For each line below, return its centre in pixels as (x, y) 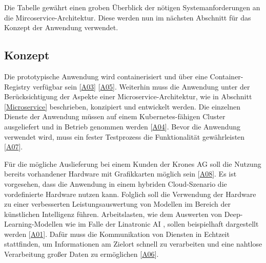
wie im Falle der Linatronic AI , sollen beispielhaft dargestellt (162, 224)
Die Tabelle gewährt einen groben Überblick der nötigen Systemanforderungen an (132, 7)
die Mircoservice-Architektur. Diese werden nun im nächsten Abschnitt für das (128, 17)
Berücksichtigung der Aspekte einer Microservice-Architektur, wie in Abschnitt (128, 96)
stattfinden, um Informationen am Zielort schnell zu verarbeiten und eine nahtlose (133, 244)
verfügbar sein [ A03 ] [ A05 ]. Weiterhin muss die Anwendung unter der (141, 86)
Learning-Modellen (34, 224)
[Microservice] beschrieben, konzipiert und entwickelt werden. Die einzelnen (122, 106)
